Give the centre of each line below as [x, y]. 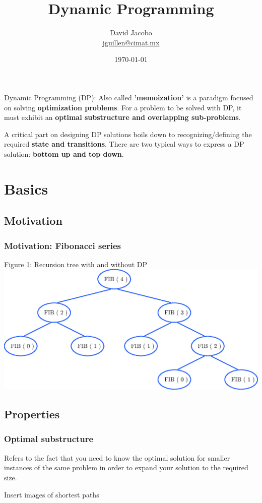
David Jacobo [131, 33]
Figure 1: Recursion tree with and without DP [76, 264]
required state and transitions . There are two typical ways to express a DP [124, 144]
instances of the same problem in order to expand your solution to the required [126, 467]
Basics [26, 188]
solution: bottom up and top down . [64, 153]
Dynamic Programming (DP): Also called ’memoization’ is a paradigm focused [129, 97]
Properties [32, 414]
